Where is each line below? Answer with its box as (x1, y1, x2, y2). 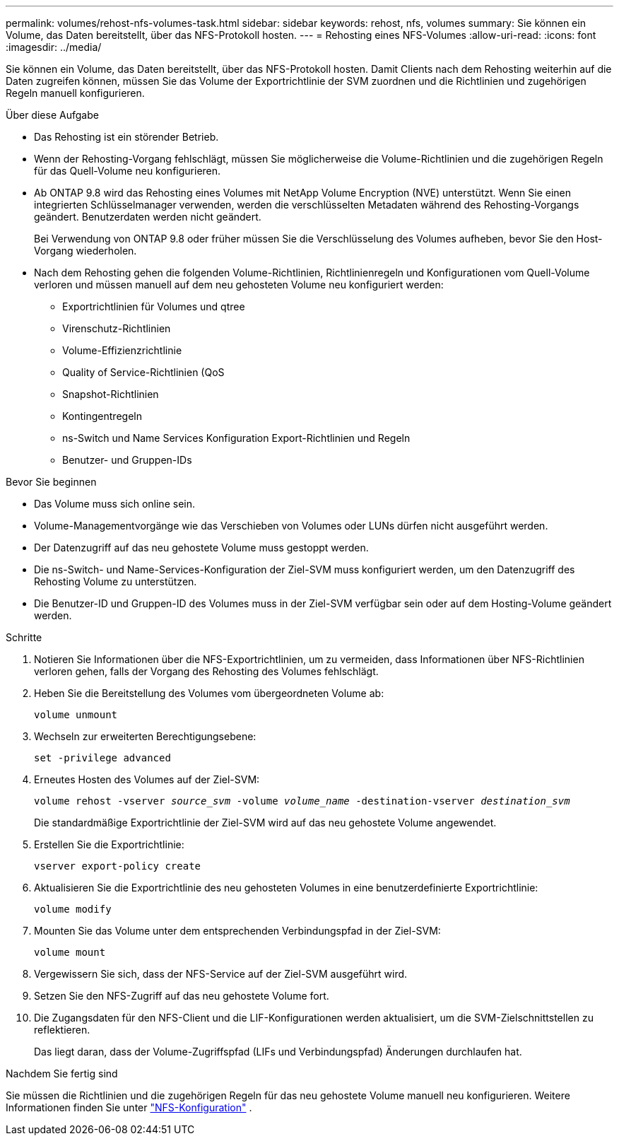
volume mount (34, 947, 106, 958)
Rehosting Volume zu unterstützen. (34, 575, 197, 587)
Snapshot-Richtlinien (62, 388, 159, 400)
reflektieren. (34, 1024, 90, 1036)
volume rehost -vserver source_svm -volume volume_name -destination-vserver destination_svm (34, 795, 570, 807)
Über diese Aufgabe (6, 109, 99, 121)
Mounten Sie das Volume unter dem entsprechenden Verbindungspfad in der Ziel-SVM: (34, 925, 441, 937)
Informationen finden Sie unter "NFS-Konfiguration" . (6, 1101, 252, 1113)
